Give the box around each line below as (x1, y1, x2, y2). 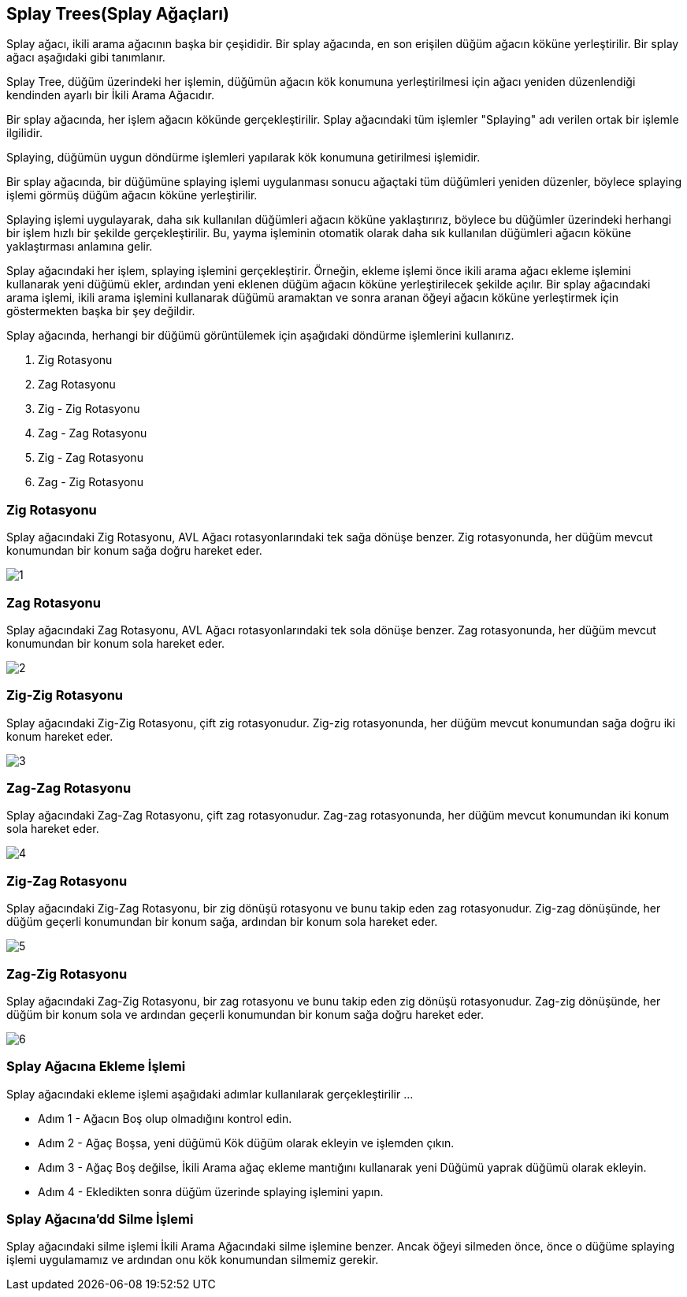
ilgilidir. (6, 126, 43, 140)
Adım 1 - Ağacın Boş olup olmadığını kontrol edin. (38, 1111, 292, 1125)
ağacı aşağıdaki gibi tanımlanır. (6, 50, 165, 65)
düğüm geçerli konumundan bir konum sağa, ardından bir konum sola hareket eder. (6, 915, 438, 929)
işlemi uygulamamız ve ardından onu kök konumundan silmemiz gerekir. (6, 1253, 379, 1267)
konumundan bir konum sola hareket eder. (6, 636, 225, 650)
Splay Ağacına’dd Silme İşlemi (6, 1211, 194, 1228)
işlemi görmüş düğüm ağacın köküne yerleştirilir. (6, 188, 258, 203)
